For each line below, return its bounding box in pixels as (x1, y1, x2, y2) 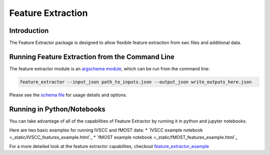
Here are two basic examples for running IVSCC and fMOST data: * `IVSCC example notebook (9, 127, 203, 133)
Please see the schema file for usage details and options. (9, 92, 127, 98)
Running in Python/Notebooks (9, 105, 106, 113)
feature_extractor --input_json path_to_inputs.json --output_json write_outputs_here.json (19, 79, 252, 85)
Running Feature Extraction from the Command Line (9, 52, 175, 61)
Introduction (9, 26, 49, 35)
